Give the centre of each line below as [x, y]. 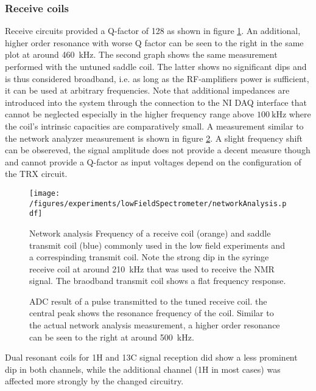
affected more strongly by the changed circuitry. [94, 381]
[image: [45, 193]
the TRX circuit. [36, 174]
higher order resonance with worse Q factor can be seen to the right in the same [154, 42]
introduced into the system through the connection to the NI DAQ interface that [156, 102]
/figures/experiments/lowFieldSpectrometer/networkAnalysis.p [158, 203]
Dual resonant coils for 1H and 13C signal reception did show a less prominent [151, 357]
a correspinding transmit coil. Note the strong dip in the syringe [149, 257]
